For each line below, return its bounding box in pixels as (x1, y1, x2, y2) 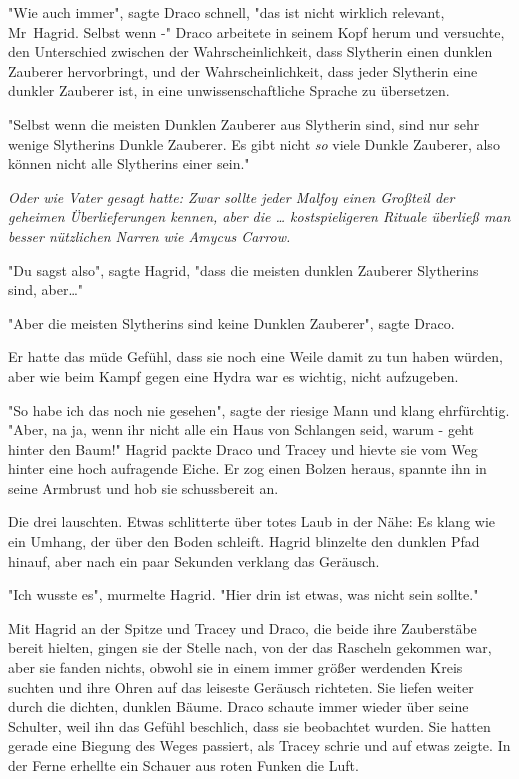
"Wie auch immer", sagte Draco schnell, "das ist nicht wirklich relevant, (8, 2, 445, 22)
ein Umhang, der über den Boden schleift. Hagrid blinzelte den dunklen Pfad (8, 531, 480, 552)
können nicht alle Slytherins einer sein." (8, 153, 250, 174)
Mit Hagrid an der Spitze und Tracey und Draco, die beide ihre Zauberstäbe (8, 617, 477, 638)
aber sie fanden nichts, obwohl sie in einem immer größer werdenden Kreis (8, 657, 463, 678)
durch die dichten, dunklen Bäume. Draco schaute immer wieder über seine (8, 696, 469, 717)
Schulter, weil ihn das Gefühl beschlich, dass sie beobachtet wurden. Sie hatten (8, 715, 491, 736)
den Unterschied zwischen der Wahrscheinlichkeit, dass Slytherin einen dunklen (8, 41, 493, 62)
